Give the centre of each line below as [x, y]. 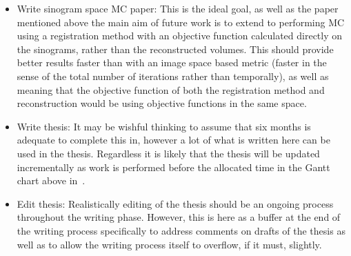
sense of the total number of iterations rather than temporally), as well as [173, 76]
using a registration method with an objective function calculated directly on [180, 36]
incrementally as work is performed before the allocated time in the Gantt [173, 167]
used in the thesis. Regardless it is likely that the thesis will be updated [168, 153]
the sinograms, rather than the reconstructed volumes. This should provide [175, 49]
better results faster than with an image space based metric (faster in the [172, 62]
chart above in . [51, 180]
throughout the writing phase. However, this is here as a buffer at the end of [179, 217]
